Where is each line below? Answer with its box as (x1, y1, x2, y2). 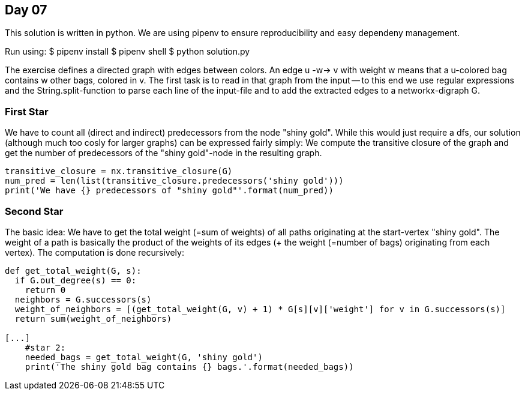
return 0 (25, 285, 66, 295)
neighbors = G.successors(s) (14, 294, 152, 304)
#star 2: (25, 342, 66, 352)
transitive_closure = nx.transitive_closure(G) (5, 166, 233, 176)
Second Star (5, 205, 64, 217)
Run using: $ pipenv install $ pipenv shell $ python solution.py (5, 46, 250, 57)
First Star (5, 105, 49, 118)
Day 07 (5, 2, 47, 17)
